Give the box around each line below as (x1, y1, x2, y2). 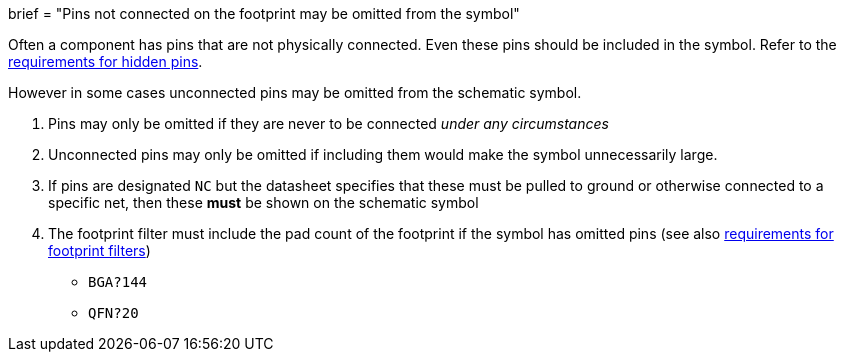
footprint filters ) (48, 242, 151, 259)
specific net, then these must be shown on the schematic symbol (48, 194, 479, 211)
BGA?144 (88, 274, 148, 290)
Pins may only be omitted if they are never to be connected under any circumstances (48, 115, 609, 132)
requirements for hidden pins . (8, 53, 203, 70)
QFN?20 (88, 305, 139, 321)
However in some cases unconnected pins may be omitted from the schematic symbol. (8, 84, 582, 101)
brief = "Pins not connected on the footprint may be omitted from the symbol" (8, 5, 520, 22)
